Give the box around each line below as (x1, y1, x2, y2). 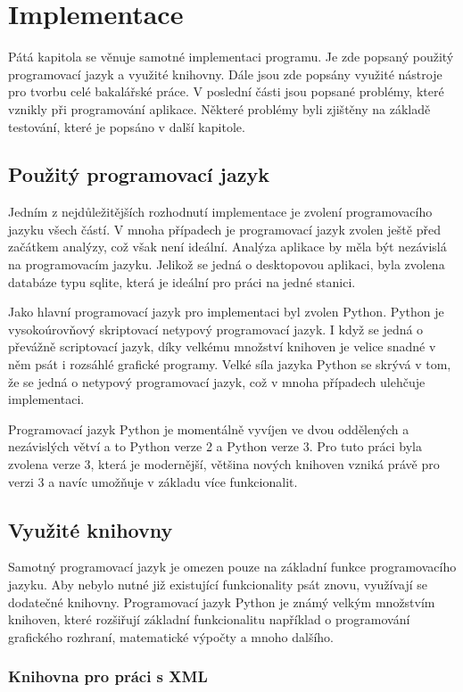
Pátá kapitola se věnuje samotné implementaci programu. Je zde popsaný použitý (8, 47, 454, 66)
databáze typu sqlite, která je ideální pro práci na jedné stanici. (8, 272, 356, 291)
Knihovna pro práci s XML (8, 665, 208, 688)
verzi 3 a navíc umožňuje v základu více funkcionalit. (8, 472, 298, 490)
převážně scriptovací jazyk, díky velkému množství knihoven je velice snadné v (8, 337, 436, 356)
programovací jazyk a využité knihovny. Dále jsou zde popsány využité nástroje (8, 64, 442, 83)
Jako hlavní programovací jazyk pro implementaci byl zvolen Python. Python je (8, 302, 444, 321)
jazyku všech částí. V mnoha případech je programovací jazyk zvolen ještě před (8, 219, 441, 238)
